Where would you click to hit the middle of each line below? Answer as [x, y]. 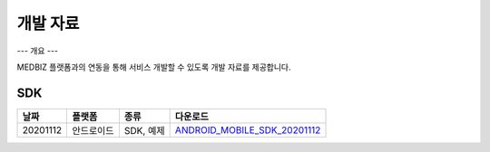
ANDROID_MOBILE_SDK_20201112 [248, 129]
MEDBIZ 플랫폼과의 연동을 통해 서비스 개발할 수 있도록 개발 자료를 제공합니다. [154, 67]
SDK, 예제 [144, 130]
